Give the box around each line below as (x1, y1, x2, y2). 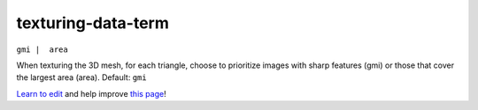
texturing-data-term (16, 13, 170, 33)
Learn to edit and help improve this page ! (16, 88, 167, 99)
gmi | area (16, 44, 68, 55)
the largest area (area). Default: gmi (16, 72, 147, 83)
